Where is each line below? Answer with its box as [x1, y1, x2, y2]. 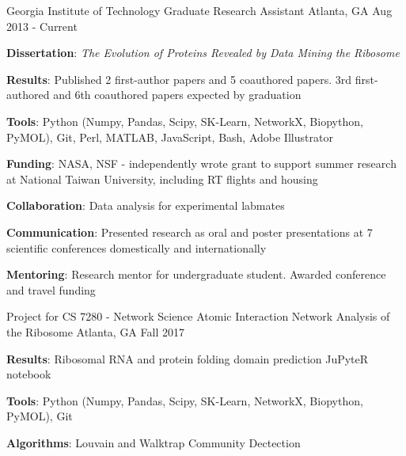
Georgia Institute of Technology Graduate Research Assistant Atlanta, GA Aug [6, 2, 393, 18]
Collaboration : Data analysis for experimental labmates [6, 197, 285, 214]
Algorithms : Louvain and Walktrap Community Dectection [6, 434, 301, 450]
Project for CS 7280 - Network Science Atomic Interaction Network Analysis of [6, 308, 390, 325]
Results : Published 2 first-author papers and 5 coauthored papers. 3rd [6, 70, 352, 87]
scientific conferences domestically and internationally [6, 239, 267, 256]
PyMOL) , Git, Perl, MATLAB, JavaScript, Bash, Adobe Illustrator [6, 128, 333, 145]
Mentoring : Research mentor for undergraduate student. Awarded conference [6, 266, 386, 283]
